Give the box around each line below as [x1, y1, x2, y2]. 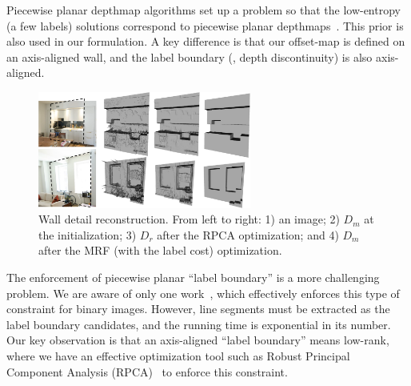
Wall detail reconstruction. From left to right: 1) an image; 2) [38, 211, 340, 227]
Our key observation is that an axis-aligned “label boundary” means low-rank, [6, 332, 389, 348]
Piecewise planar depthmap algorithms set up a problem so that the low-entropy [6, 2, 401, 18]
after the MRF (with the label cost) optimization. [38, 242, 282, 259]
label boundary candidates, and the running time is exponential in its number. [6, 316, 391, 332]
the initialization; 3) [38, 226, 137, 243]
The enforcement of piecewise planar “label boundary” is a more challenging [6, 269, 380, 286]
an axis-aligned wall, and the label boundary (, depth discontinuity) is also [6, 48, 373, 65]
